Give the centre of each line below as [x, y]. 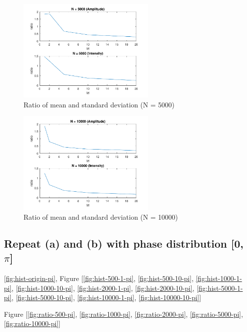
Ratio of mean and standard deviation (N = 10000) [101, 217]
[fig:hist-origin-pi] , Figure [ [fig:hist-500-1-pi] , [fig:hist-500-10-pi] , [99, 278]
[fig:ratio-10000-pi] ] [32, 323]
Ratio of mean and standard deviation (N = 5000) [99, 104]
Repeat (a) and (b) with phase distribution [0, [124, 243]
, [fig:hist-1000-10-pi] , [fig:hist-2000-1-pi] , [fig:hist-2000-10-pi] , [103, 288]
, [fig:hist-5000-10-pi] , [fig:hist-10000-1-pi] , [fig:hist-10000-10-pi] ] [106, 297]
